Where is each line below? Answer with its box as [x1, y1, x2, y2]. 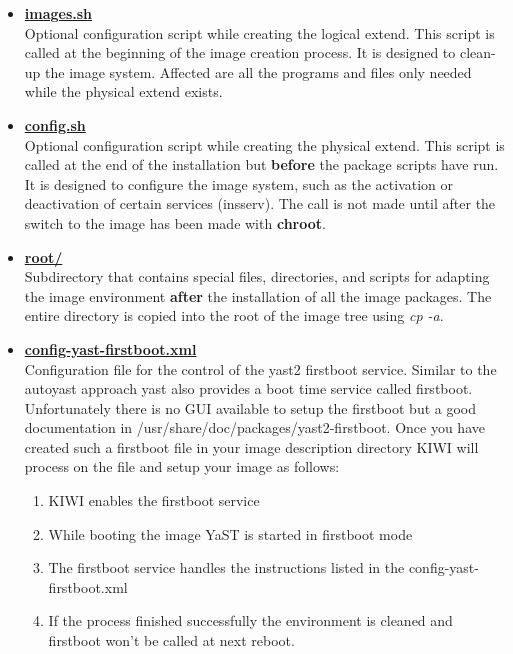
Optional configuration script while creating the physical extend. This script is [24, 134, 505, 155]
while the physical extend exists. [24, 81, 223, 102]
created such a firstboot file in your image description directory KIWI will [24, 436, 479, 457]
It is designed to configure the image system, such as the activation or [24, 173, 454, 194]
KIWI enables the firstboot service [48, 490, 260, 511]
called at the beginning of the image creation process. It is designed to [24, 42, 456, 63]
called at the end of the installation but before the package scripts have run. [24, 154, 499, 175]
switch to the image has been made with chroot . [24, 212, 326, 233]
